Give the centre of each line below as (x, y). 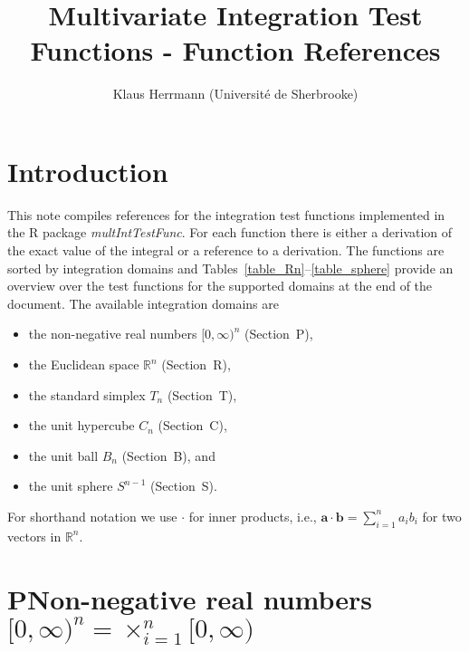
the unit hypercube (81, 425)
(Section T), (202, 394)
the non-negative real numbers (113, 334)
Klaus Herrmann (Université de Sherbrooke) (235, 94)
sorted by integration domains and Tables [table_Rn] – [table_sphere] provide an (230, 268)
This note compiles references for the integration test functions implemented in (226, 214)
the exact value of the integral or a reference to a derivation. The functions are (226, 250)
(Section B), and (168, 455)
